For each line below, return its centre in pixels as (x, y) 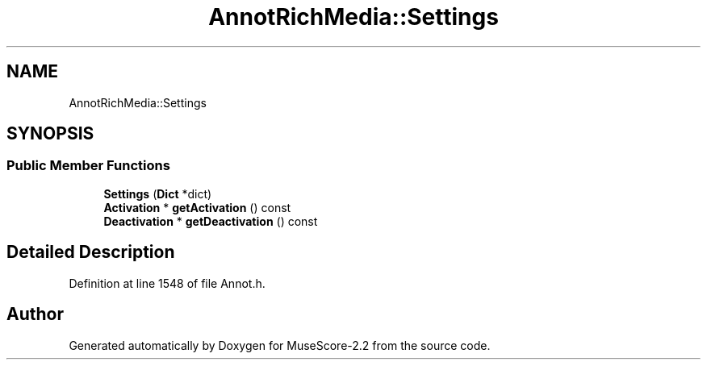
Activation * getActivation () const (197, 207)
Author (35, 314)
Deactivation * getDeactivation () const (211, 221)
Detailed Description (91, 252)
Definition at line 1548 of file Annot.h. (167, 283)
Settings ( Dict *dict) (158, 193)
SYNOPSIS (50, 134)
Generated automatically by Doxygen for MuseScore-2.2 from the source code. (280, 345)
